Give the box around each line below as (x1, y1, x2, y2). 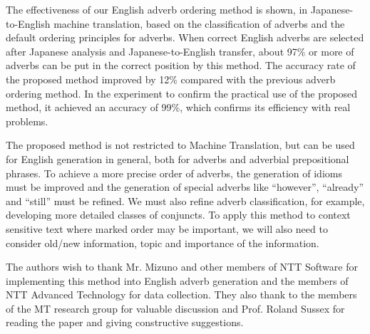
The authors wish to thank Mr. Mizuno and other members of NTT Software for (6, 259, 358, 274)
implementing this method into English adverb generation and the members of (6, 273, 349, 288)
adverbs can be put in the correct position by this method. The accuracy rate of (6, 58, 356, 73)
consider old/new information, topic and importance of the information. (6, 235, 319, 250)
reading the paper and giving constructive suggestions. (6, 315, 244, 330)
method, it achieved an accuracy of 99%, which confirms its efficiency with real (6, 100, 351, 115)
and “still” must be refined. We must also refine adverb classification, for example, (6, 193, 365, 208)
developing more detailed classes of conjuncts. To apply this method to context (6, 207, 351, 222)
